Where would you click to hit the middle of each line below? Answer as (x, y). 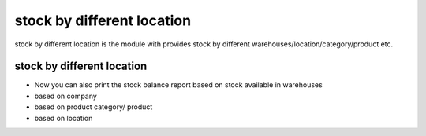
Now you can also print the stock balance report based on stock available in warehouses (178, 85)
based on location (64, 118)
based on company (66, 96)
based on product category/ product (93, 107)
